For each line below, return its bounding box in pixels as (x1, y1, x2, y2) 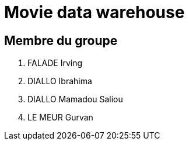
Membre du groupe (4, 33, 118, 48)
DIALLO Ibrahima (27, 76, 92, 87)
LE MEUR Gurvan (27, 112, 93, 123)
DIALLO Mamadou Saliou (27, 94, 123, 105)
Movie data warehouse (4, 2, 185, 22)
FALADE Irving (27, 58, 83, 68)
